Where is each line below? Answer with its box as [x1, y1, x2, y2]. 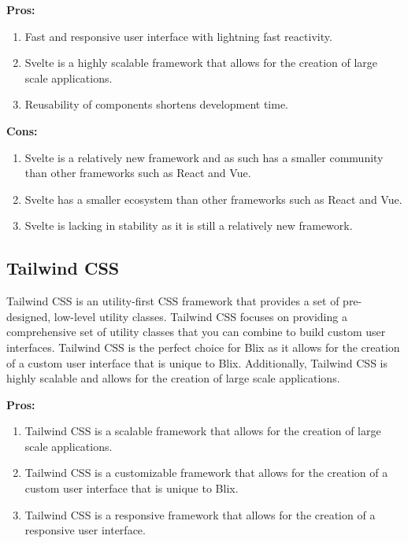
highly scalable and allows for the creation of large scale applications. [6, 370, 340, 386]
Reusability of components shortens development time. [24, 96, 288, 113]
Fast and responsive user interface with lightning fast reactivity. [24, 28, 332, 44]
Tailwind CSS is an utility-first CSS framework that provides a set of [6, 293, 339, 309]
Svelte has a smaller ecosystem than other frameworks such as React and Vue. [24, 190, 402, 207]
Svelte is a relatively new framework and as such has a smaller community [24, 149, 384, 165]
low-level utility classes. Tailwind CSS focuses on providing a [54, 308, 347, 324]
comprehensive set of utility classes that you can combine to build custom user [6, 323, 386, 340]
